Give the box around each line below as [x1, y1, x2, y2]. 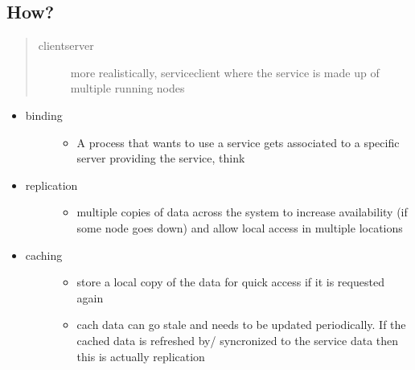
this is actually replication [76, 347, 205, 364]
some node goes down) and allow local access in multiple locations [76, 219, 403, 236]
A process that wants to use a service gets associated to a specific [76, 134, 400, 150]
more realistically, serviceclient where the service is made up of [70, 64, 380, 80]
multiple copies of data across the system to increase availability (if [76, 203, 408, 220]
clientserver [38, 37, 94, 54]
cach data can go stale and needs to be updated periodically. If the [76, 316, 406, 333]
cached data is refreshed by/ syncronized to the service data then [76, 331, 399, 348]
